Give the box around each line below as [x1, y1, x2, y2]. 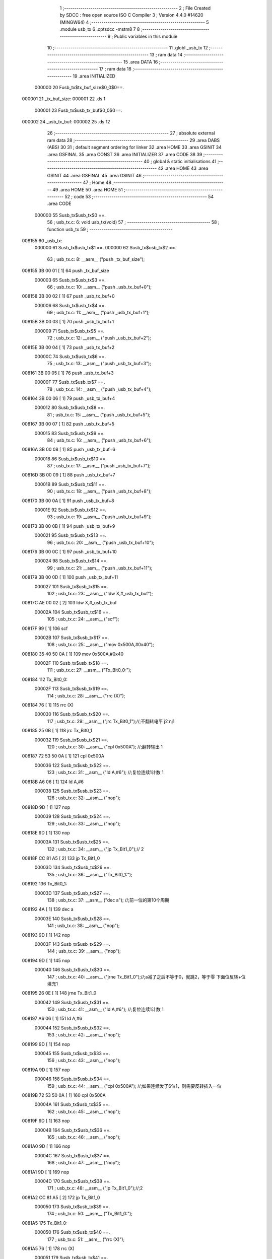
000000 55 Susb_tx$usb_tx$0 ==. [34, 212, 106, 218]
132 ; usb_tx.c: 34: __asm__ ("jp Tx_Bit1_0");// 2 [47, 846, 144, 852]
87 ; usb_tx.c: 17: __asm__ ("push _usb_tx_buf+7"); [47, 463, 151, 469]
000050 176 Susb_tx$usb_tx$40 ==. [34, 1229, 110, 1235]
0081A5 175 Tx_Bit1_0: [22, 1220, 67, 1226]
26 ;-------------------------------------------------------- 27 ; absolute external [47, 130, 215, 136]
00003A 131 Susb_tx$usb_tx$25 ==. [34, 839, 110, 845]
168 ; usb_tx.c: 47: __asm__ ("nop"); [47, 1160, 120, 1166]
